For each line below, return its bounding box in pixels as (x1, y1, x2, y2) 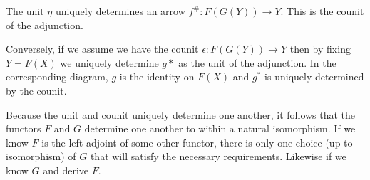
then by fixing (289, 41, 351, 56)
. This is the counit (280, 4, 364, 18)
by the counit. (6, 83, 67, 97)
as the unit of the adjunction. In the (178, 55, 336, 70)
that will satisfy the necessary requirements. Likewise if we (90, 149, 346, 164)
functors (6, 121, 41, 136)
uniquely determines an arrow (55, 4, 185, 18)
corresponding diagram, (6, 69, 108, 84)
